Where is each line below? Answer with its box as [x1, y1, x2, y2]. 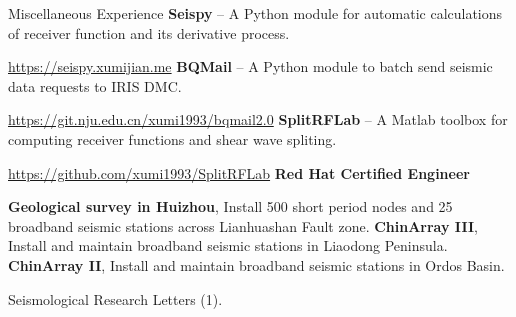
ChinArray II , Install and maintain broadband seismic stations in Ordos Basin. [8, 254, 505, 275]
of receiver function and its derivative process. [8, 22, 290, 43]
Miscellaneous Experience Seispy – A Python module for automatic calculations [8, 3, 503, 23]
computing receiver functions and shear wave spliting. [8, 128, 337, 149]
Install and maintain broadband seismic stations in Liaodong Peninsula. [8, 235, 448, 256]
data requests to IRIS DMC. [8, 75, 182, 96]
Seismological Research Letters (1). [8, 288, 223, 309]
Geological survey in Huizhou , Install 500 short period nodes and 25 [8, 196, 453, 217]
